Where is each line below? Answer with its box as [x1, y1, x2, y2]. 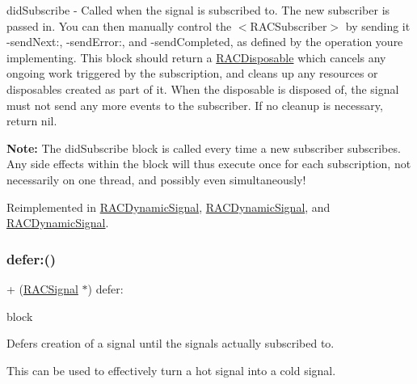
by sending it [345, 17, 411, 34]
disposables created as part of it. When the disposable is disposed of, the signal [6, 80, 399, 97]
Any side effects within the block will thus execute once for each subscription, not [6, 155, 411, 172]
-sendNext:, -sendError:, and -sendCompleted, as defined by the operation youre [6, 33, 403, 50]
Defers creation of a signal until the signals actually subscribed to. [6, 335, 335, 352]
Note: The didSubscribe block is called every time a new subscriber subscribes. [6, 139, 401, 156]
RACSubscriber [250, 17, 327, 34]
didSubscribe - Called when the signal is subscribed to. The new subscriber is [6, 2, 390, 18]
